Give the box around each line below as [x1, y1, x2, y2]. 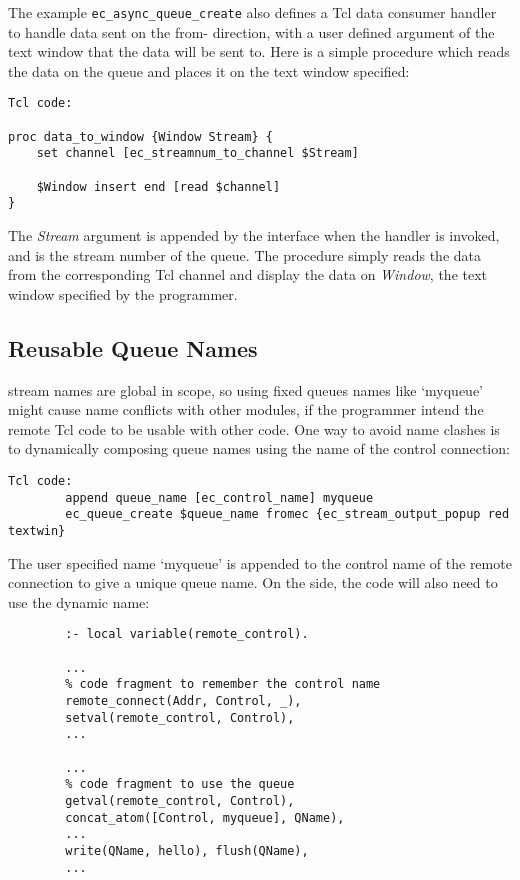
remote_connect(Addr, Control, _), [65, 694, 302, 709]
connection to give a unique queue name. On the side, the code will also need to [8, 572, 498, 593]
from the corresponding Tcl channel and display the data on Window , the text [8, 264, 488, 285]
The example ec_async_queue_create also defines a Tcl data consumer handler [8, 2, 497, 22]
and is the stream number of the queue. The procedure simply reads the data [8, 244, 481, 265]
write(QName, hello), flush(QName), [65, 843, 309, 858]
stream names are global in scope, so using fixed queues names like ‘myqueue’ [8, 379, 484, 400]
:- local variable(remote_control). [65, 627, 309, 642]
